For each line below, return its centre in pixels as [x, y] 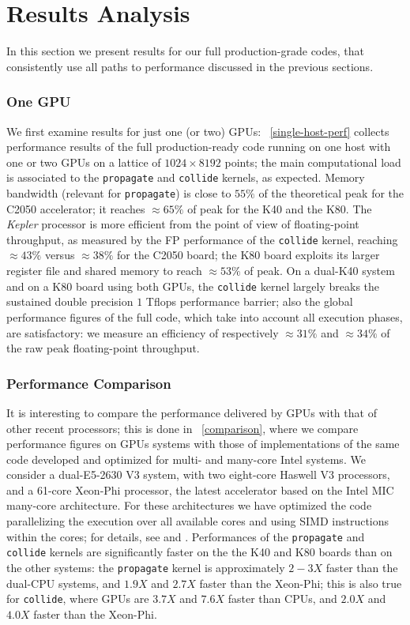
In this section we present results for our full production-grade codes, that [185, 51]
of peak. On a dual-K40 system [320, 271]
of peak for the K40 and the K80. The [280, 208]
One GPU [39, 102]
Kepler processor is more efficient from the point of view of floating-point [183, 224]
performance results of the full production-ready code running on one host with [199, 147]
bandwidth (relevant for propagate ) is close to [119, 192]
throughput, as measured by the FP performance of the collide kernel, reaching [202, 239]
